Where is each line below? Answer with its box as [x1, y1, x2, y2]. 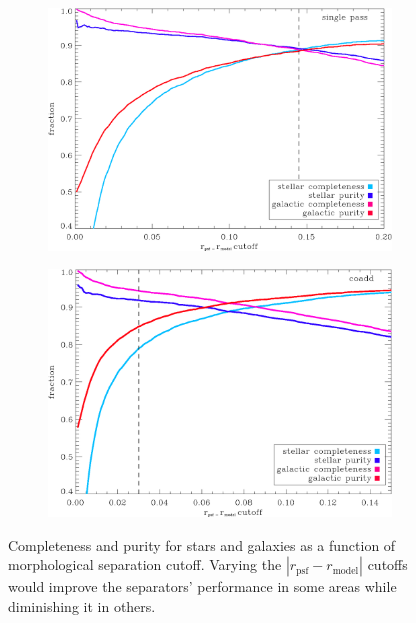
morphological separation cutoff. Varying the [8, 554, 282, 575]
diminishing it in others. [8, 595, 156, 616]
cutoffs [367, 554, 408, 575]
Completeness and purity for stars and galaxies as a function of [8, 534, 396, 555]
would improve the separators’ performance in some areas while [8, 576, 397, 597]
